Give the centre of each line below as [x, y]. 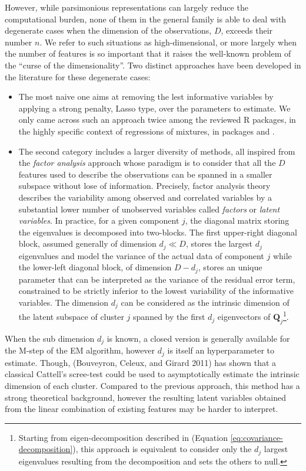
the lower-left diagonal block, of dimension [95, 267]
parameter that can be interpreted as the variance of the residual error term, [157, 279]
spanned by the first [169, 317]
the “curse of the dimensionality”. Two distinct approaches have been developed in [153, 65]
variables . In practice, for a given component [99, 220]
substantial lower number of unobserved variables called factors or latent [149, 209]
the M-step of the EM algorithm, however [80, 350]
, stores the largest [219, 243]
